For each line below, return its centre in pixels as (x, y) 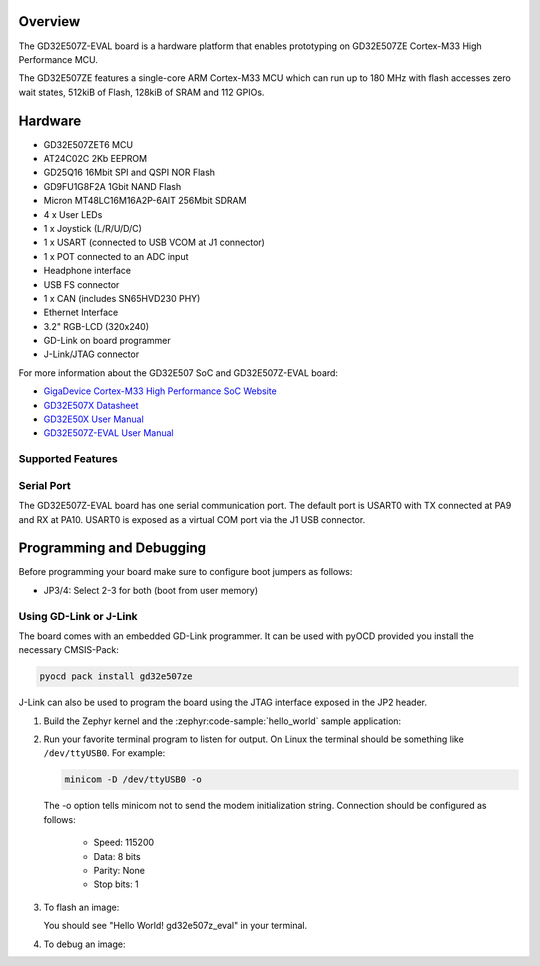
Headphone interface (87, 271)
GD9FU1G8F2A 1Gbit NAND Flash (112, 186)
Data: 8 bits (117, 856)
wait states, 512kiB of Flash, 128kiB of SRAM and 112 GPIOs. (141, 92)
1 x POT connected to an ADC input (116, 256)
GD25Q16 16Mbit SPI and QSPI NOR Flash (129, 172)
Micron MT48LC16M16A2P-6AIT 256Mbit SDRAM (145, 201)
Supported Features (68, 459)
